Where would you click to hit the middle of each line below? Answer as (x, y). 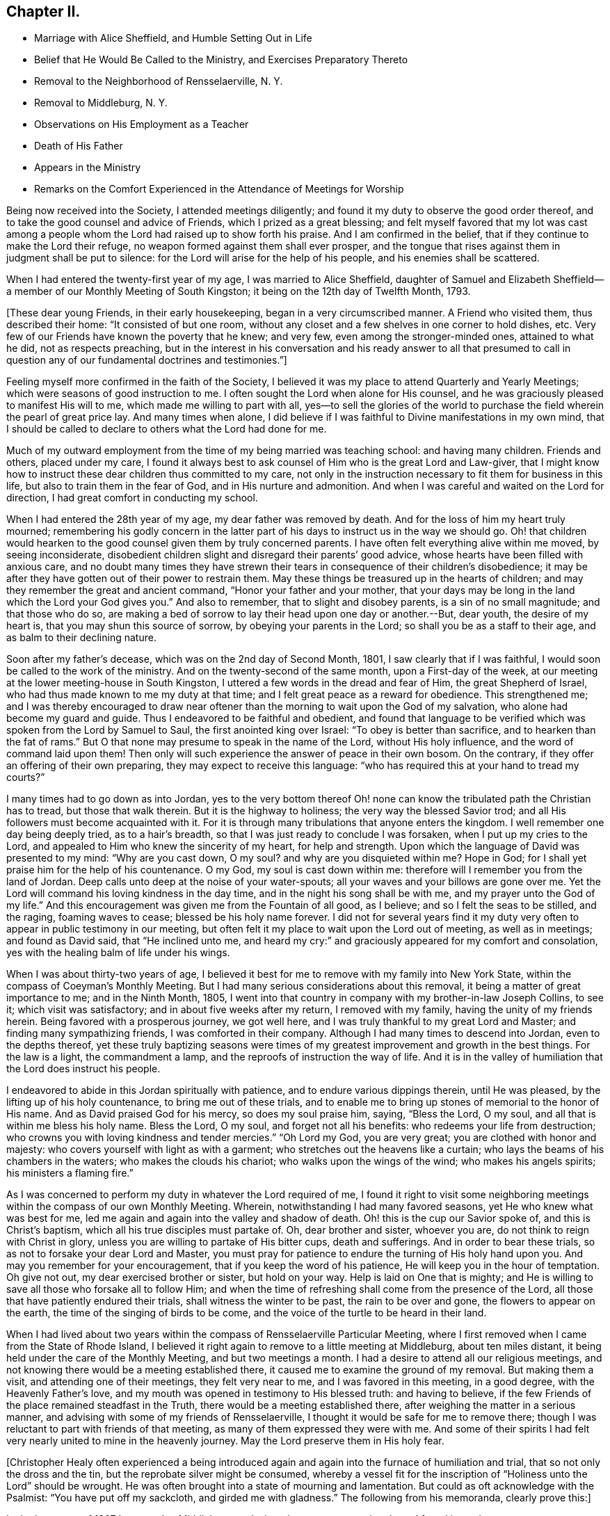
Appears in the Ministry (88, 168)
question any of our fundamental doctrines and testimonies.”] (147, 360)
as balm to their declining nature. (81, 638)
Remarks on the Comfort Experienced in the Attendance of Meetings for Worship (219, 189)
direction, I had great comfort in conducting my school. (132, 498)
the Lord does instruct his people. (83, 1069)
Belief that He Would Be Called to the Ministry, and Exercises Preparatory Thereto (221, 60)
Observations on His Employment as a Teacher (142, 124)
